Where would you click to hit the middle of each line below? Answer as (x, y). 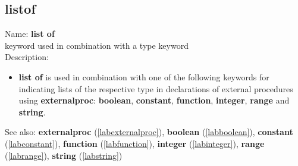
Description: (27, 57)
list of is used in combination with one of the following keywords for (144, 76)
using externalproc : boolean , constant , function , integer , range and (154, 100)
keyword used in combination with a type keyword (97, 45)
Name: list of (30, 34)
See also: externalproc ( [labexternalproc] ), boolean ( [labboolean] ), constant (149, 132)
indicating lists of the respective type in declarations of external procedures (156, 88)
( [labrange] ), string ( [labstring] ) (64, 155)
